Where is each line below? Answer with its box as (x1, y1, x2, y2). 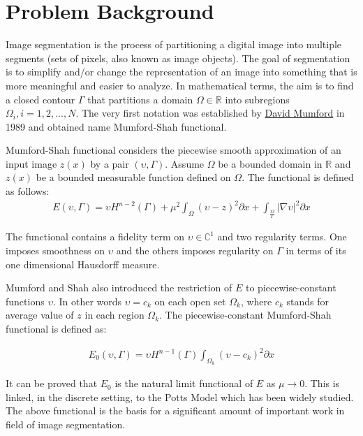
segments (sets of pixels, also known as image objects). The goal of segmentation (6, 50, 350, 65)
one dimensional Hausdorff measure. (6, 256, 160, 271)
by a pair (90, 156, 129, 170)
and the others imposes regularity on (116, 242, 274, 257)
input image (6, 156, 57, 170)
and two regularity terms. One (217, 229, 347, 244)
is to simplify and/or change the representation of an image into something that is (6, 64, 357, 79)
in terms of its (286, 242, 346, 257)
